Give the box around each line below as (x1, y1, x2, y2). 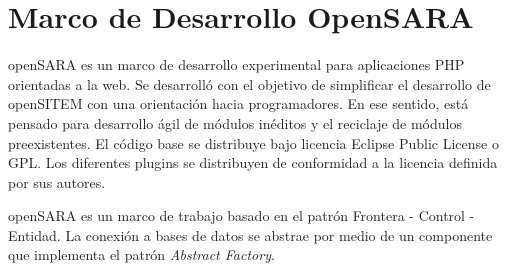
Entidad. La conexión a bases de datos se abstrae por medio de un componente (8, 224, 493, 245)
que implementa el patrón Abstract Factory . (8, 244, 275, 265)
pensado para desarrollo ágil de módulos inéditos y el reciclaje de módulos (8, 112, 462, 133)
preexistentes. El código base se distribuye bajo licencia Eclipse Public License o (8, 132, 499, 153)
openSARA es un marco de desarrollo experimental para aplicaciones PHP (8, 54, 465, 75)
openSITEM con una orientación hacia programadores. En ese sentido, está (8, 93, 469, 114)
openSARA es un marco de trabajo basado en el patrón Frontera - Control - (8, 205, 475, 226)
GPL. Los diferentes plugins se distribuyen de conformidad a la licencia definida (8, 152, 498, 173)
